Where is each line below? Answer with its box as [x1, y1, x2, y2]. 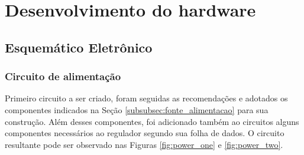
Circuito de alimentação [5, 69, 121, 84]
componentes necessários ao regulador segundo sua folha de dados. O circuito [5, 127, 284, 139]
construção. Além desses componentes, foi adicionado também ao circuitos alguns [5, 115, 299, 127]
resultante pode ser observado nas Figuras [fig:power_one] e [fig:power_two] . [5, 138, 283, 150]
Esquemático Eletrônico [5, 38, 153, 56]
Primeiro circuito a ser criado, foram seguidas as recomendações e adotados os [5, 92, 288, 104]
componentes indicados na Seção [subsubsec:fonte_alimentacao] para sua [5, 103, 269, 116]
